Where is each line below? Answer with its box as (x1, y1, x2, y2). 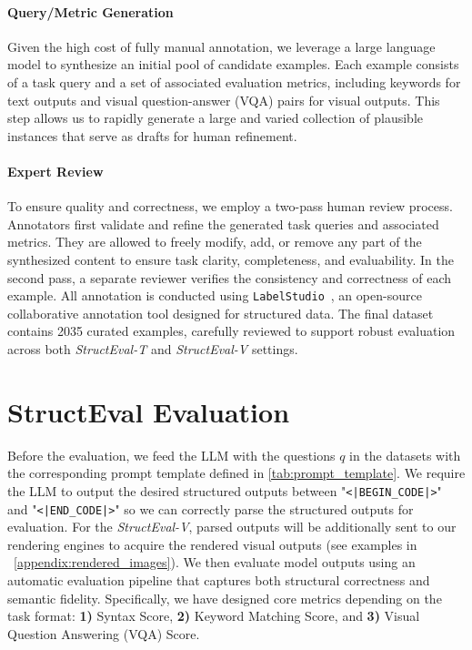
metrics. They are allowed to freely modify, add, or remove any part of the (7, 232, 422, 251)
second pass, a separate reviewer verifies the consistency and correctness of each (7, 268, 452, 287)
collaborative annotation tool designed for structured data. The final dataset (7, 303, 434, 322)
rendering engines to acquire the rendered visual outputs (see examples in (7, 534, 417, 554)
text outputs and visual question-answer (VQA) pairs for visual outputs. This (7, 90, 440, 109)
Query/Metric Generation (7, 2, 174, 21)
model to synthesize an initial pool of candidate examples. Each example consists (7, 55, 459, 74)
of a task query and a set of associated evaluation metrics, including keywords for (7, 72, 461, 91)
